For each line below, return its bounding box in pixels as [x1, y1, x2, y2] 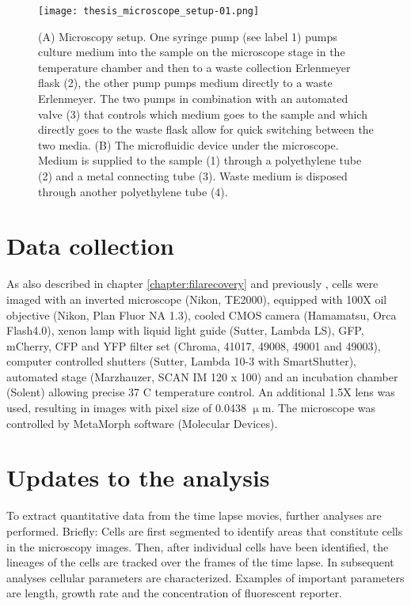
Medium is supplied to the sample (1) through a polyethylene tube [38, 152, 362, 169]
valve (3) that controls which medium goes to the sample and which [38, 105, 367, 122]
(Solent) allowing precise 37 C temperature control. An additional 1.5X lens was [6, 384, 395, 400]
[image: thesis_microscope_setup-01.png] [38, 6, 260, 17]
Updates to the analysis [6, 461, 270, 494]
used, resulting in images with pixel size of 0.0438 [6, 400, 246, 416]
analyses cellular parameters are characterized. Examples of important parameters [6, 569, 405, 585]
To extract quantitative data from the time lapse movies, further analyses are [6, 507, 382, 524]
